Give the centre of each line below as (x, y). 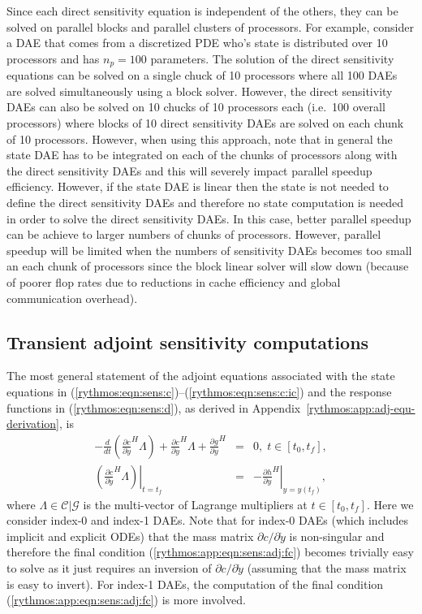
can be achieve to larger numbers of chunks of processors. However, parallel (194, 234)
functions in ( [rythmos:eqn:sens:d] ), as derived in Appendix (154, 407)
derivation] (33, 424)
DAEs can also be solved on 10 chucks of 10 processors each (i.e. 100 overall (196, 107)
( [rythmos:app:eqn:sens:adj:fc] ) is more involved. (126, 600)
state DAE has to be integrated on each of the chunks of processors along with (202, 155)
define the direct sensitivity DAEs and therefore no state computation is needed (205, 202)
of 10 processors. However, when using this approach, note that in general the (200, 138)
